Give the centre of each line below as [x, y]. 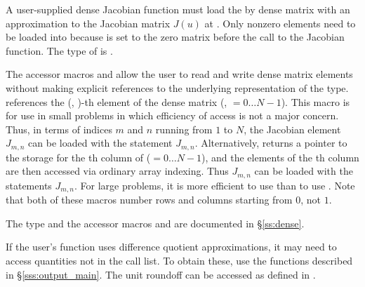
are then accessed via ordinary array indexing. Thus [117, 171]
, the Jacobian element [292, 129]
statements [29, 185]
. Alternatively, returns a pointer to [271, 143]
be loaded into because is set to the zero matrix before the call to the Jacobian [175, 37]
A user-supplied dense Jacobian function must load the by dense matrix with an [178, 9]
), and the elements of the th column [280, 157]
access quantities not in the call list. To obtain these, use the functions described [179, 261]
